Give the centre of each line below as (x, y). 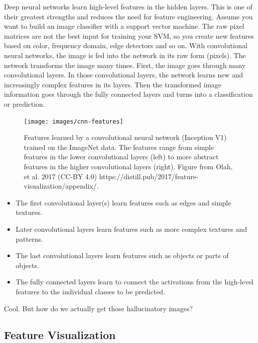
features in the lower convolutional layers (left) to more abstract (121, 157)
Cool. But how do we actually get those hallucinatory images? (98, 308)
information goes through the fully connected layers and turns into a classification (129, 94)
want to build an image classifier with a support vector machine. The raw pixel (124, 26)
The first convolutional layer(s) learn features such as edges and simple (123, 202)
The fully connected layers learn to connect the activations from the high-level (134, 282)
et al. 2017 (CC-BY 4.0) (61, 176)
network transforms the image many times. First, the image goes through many (125, 65)
